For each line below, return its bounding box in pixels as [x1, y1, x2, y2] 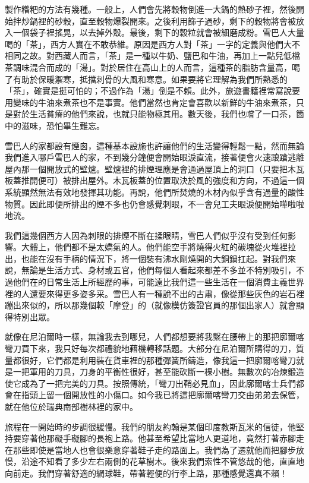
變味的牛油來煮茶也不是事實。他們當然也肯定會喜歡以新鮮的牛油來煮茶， [12, 96, 296, 108]
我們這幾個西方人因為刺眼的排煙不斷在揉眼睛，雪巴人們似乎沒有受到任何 [5, 229, 288, 241]
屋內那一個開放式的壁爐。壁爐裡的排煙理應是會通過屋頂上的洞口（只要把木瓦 [5, 162, 304, 175]
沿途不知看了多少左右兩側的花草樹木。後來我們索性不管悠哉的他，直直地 [21, 455, 304, 468]
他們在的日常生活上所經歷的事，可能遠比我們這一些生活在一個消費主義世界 [12, 276, 304, 288]
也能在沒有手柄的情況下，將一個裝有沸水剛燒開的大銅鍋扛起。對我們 [21, 252, 288, 264]
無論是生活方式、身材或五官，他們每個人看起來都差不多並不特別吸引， [21, 264, 296, 276]
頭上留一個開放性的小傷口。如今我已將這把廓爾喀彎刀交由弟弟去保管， [29, 389, 304, 401]
